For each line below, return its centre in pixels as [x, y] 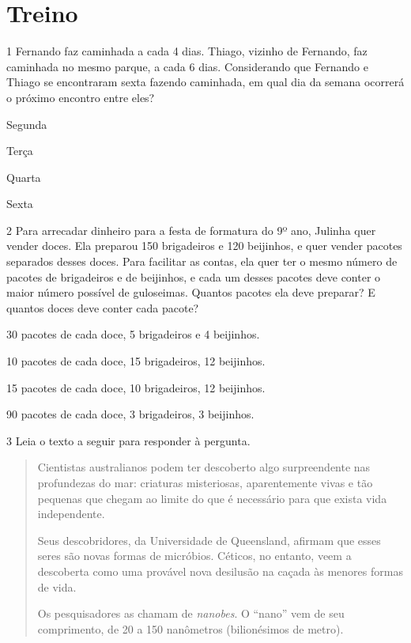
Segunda [27, 124]
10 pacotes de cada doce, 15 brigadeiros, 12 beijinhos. [136, 361]
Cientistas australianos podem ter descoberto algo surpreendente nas [204, 467]
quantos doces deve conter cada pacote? [103, 307]
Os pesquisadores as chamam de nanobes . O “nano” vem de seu [191, 613]
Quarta [24, 177]
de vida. [57, 586]
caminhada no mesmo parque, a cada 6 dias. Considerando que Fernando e [187, 66]
